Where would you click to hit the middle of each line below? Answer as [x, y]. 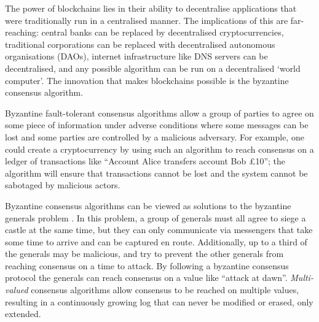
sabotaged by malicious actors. [63, 185]
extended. [23, 314]
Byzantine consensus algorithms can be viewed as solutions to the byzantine [148, 205]
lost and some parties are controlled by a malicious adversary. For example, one [155, 136]
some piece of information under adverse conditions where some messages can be [157, 125]
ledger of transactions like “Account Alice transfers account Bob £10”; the [145, 161]
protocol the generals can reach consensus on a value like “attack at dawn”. [146, 278]
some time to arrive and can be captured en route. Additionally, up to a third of [156, 241]
